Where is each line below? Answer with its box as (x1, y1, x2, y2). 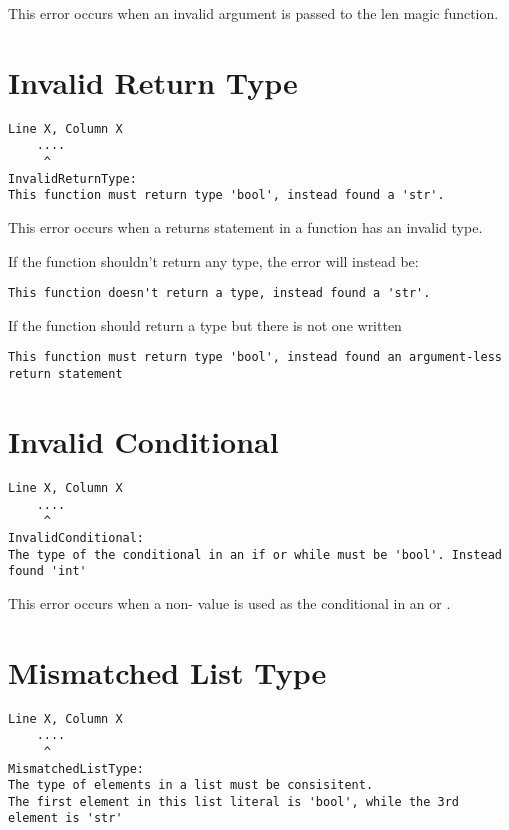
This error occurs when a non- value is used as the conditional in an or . (8, 592, 451, 613)
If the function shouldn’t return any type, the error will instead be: (8, 250, 419, 271)
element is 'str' (8, 811, 123, 826)
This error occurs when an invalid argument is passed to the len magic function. (8, 3, 499, 23)
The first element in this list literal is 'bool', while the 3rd (8, 794, 460, 809)
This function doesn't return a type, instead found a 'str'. (8, 286, 431, 301)
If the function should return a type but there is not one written (8, 314, 402, 335)
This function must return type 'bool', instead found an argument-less (8, 350, 502, 365)
